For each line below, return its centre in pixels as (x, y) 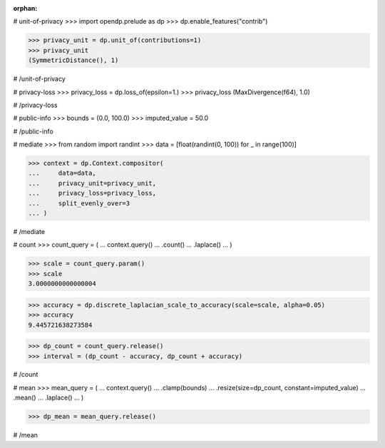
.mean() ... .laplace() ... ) (48, 398)
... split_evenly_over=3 (79, 203)
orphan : (25, 8)
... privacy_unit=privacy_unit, (92, 183)
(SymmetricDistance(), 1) (73, 60)
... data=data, (62, 173)
